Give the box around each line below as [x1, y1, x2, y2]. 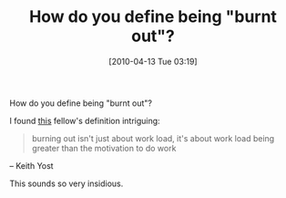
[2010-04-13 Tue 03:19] [108, 56, 198, 67]
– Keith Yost [9, 160, 54, 171]
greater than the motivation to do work [31, 142, 177, 153]
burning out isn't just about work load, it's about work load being [31, 132, 275, 143]
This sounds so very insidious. [9, 178, 124, 189]
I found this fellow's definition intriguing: [9, 115, 161, 126]
